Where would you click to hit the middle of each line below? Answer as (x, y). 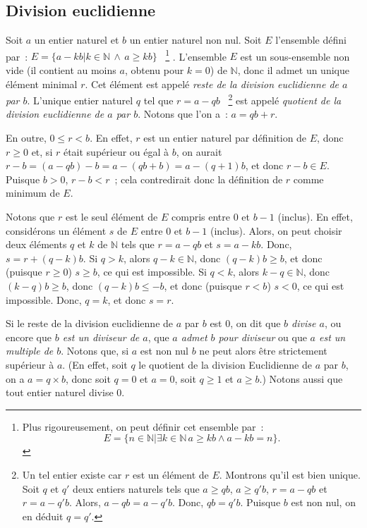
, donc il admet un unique (293, 70)
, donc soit (88, 378)
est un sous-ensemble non (295, 56)
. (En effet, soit (95, 364)
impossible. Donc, (44, 299)
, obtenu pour (154, 70)
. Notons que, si (95, 351)
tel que (158, 100)
